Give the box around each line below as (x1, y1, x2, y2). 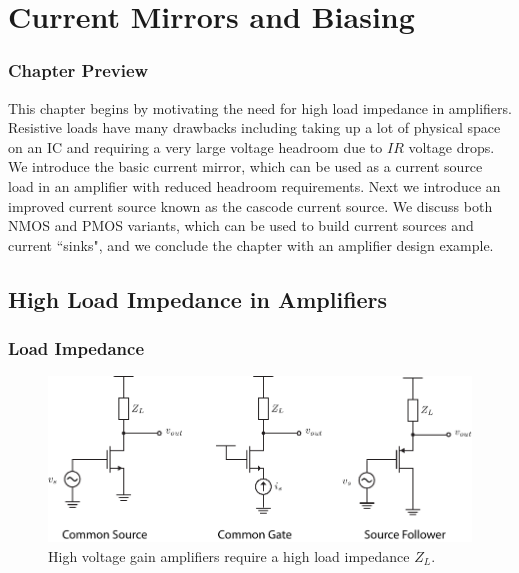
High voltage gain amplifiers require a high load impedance (48, 545, 410, 566)
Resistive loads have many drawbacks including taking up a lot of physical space (8, 117, 501, 138)
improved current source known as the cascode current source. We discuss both (8, 195, 493, 216)
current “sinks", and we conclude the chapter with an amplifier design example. (8, 234, 494, 255)
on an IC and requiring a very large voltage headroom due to (8, 136, 383, 157)
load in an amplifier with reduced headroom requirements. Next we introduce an (8, 175, 501, 196)
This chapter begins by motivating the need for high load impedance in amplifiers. (8, 97, 512, 118)
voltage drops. (408, 136, 495, 157)
